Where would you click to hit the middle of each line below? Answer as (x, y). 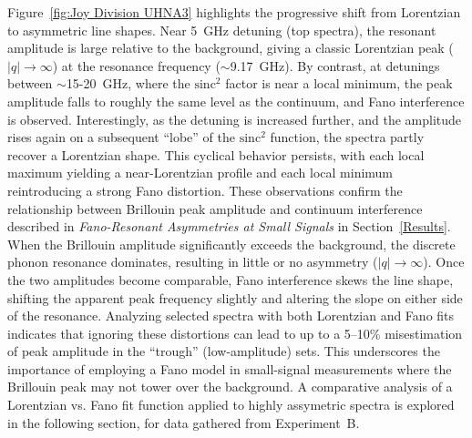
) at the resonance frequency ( (136, 65)
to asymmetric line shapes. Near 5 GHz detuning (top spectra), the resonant (222, 30)
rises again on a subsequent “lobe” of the (121, 137)
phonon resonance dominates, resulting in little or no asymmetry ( (193, 262)
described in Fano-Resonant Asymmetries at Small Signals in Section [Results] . (229, 226)
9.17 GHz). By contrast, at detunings (335, 65)
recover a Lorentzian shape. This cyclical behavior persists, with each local (216, 154)
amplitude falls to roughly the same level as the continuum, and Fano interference (236, 101)
